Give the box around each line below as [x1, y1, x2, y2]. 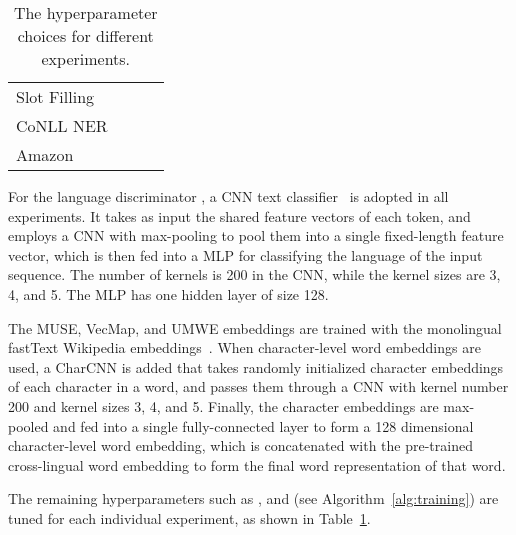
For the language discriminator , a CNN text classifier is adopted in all [8, 186, 449, 206]
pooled [8, 415, 49, 436]
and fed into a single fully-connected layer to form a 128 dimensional [53, 415, 474, 436]
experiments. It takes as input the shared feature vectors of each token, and [8, 205, 471, 226]
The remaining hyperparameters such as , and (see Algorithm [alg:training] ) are [8, 488, 499, 509]
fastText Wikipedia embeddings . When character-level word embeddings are [8, 337, 481, 358]
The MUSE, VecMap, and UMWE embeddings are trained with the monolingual [8, 317, 502, 338]
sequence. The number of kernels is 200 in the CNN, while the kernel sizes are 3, [8, 264, 501, 285]
